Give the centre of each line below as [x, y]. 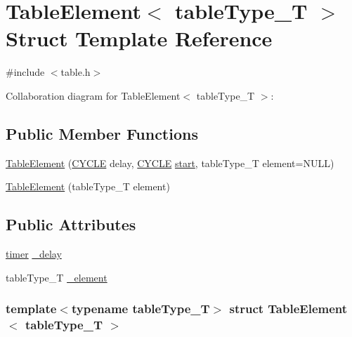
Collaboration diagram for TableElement [93, 95]
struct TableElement [288, 309]
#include [25, 72]
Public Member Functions [102, 133]
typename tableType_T [141, 309]
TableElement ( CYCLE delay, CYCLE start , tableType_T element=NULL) [170, 163]
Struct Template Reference [139, 38]
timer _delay [34, 254]
